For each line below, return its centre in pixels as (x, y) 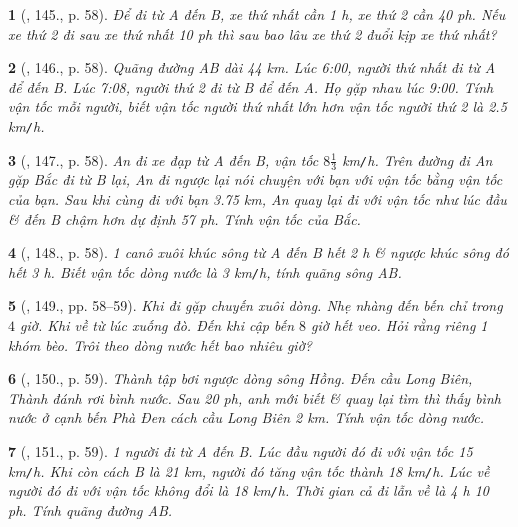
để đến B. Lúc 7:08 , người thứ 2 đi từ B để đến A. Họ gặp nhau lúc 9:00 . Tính (251, 86)
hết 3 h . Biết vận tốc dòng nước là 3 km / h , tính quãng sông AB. (205, 271)
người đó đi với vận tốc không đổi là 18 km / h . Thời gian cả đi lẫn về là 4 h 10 (248, 490)
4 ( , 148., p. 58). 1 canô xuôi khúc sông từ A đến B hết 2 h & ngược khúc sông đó (258, 252)
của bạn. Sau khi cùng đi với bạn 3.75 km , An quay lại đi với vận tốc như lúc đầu (257, 199)
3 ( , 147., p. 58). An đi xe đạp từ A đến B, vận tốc (163, 159)
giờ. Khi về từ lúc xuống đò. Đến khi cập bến (157, 325)
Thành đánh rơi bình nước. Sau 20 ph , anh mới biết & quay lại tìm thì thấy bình (254, 397)
